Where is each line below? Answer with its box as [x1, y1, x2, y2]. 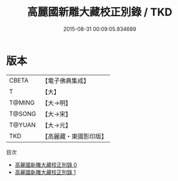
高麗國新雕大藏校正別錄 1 [14, 169, 76, 176]
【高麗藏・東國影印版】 [42, 132, 108, 140]
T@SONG [9, 109, 37, 118]
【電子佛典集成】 [42, 77, 90, 85]
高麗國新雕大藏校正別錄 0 [14, 161, 77, 168]
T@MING [9, 99, 35, 107]
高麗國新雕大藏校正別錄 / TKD [27, 5, 173, 19]
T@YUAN [9, 120, 36, 129]
